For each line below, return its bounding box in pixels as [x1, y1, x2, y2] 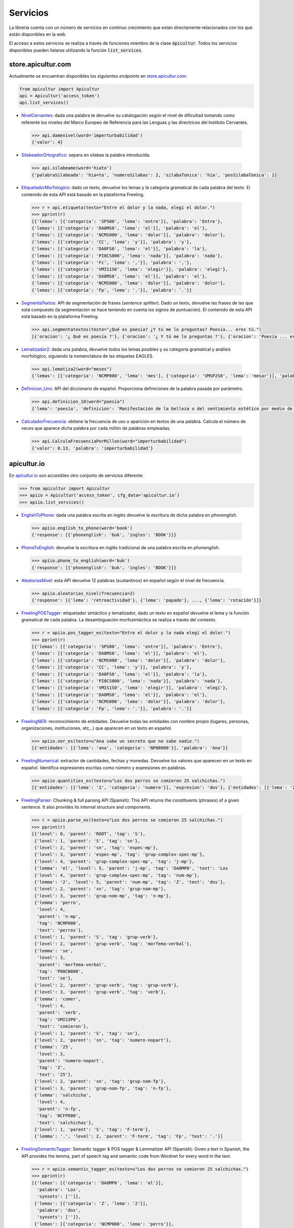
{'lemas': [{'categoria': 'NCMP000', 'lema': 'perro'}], [34, 1221, 174, 1227]
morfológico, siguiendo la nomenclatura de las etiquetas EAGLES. [21, 353, 154, 359]
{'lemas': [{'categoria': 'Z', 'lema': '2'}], [34, 1200, 148, 1206]
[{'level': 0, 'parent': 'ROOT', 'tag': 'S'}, [31, 831, 146, 837]
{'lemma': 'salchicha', [34, 1092, 92, 1098]
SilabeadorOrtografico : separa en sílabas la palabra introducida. [21, 152, 150, 158]
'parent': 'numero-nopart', [37, 1058, 104, 1063]
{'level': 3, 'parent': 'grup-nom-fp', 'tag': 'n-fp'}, [34, 1086, 171, 1091]
